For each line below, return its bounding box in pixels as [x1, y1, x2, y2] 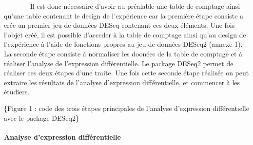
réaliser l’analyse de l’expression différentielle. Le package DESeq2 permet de [4, 58, 234, 68]
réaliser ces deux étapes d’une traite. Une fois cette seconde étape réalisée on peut [4, 68, 249, 78]
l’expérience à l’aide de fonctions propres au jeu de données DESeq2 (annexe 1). [4, 39, 243, 49]
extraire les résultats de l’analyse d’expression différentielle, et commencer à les [4, 77, 240, 87]
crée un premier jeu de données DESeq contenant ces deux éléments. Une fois [4, 20, 235, 30]
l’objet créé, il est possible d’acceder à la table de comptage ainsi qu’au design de [4, 29, 246, 39]
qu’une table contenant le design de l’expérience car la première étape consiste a [4, 10, 244, 20]
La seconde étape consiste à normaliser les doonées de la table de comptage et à [4, 48, 243, 58]
